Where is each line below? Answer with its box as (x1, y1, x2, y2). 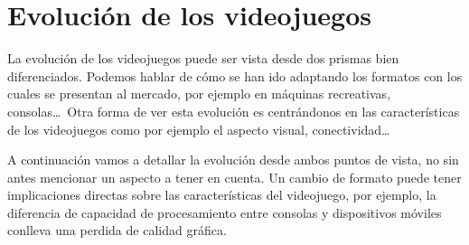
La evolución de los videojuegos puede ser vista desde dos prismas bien (7, 49, 399, 68)
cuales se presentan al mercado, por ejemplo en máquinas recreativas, (7, 84, 391, 103)
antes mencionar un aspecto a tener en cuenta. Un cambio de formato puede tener (7, 167, 462, 186)
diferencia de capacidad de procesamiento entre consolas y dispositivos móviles (7, 203, 442, 221)
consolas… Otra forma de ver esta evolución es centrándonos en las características (7, 101, 460, 120)
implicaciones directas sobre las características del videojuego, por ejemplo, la (7, 185, 436, 204)
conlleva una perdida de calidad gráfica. (7, 221, 227, 240)
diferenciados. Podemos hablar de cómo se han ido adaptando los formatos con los (7, 66, 463, 85)
